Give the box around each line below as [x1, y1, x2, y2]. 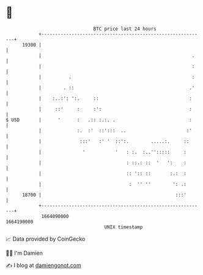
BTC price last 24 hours [93, 26, 157, 32]
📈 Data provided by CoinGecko [6, 235, 86, 243]
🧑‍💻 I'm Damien [6, 249, 43, 257]
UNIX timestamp [104, 224, 143, 230]
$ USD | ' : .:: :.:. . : [6, 116, 192, 123]
